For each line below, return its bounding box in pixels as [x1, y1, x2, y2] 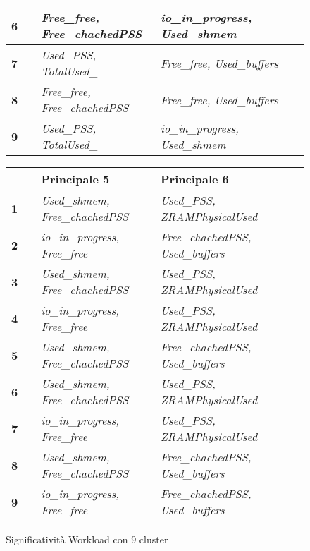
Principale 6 [160, 171, 229, 187]
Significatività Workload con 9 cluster [6, 532, 168, 546]
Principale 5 [41, 171, 110, 187]
